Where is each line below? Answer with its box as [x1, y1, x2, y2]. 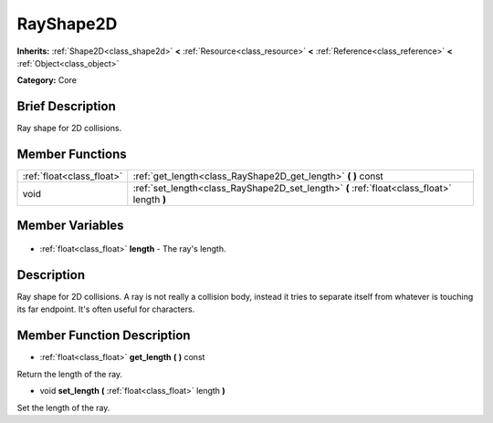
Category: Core [16, 75, 78, 86]
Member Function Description [16, 328, 191, 344]
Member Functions [16, 147, 127, 162]
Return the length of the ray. [16, 368, 123, 379]
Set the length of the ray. [16, 402, 110, 413]
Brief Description [16, 98, 116, 114]
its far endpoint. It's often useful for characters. [16, 304, 195, 315]
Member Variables [16, 217, 124, 232]
